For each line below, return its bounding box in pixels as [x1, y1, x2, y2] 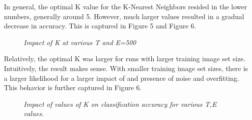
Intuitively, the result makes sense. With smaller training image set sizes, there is [4, 63, 248, 73]
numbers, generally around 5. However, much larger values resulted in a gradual [4, 11, 244, 21]
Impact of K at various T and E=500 [24, 37, 136, 47]
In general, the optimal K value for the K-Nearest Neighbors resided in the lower [4, 1, 247, 11]
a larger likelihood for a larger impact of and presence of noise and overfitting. [4, 72, 239, 83]
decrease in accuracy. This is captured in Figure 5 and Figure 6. [4, 21, 196, 31]
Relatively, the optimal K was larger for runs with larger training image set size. [4, 53, 246, 64]
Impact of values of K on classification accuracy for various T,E [24, 98, 217, 109]
